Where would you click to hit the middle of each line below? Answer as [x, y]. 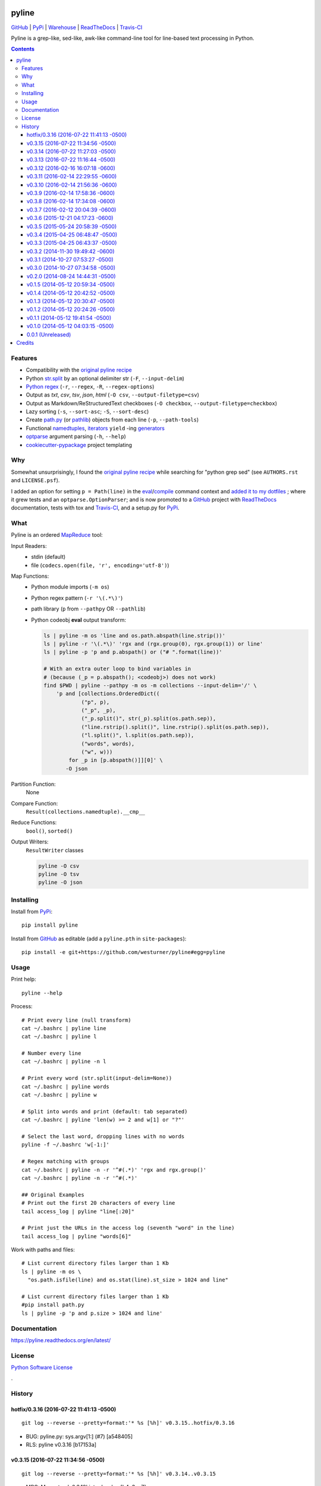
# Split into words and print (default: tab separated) [105, 1111]
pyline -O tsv [59, 874]
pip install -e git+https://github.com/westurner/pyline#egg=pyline [123, 952]
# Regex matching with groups [66, 1161]
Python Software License [42, 1368]
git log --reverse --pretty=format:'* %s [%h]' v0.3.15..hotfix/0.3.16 [128, 1423]
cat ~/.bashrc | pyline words [66, 1087]
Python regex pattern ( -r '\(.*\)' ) [77, 598]
